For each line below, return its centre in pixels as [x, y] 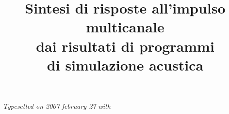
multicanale [125, 27]
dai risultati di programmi [125, 46]
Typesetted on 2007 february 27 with [57, 106]
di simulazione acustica [125, 64]
